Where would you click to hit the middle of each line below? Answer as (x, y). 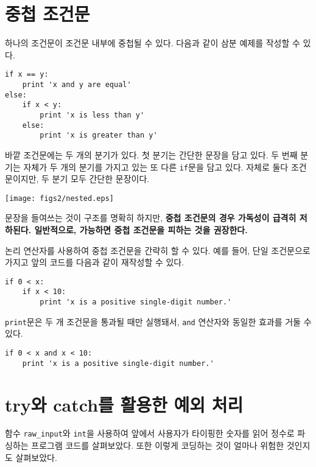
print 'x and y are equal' (77, 84)
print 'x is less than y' (92, 115)
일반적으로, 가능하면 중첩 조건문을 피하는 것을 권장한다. (141, 230)
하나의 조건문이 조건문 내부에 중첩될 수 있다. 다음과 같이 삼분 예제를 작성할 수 (153, 43)
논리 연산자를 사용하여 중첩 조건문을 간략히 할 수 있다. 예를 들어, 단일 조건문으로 (158, 250)
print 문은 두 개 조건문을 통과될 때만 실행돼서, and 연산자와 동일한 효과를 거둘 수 (158, 321)
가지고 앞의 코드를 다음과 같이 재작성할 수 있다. (95, 262)
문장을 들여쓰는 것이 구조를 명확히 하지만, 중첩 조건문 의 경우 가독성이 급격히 (151, 218)
